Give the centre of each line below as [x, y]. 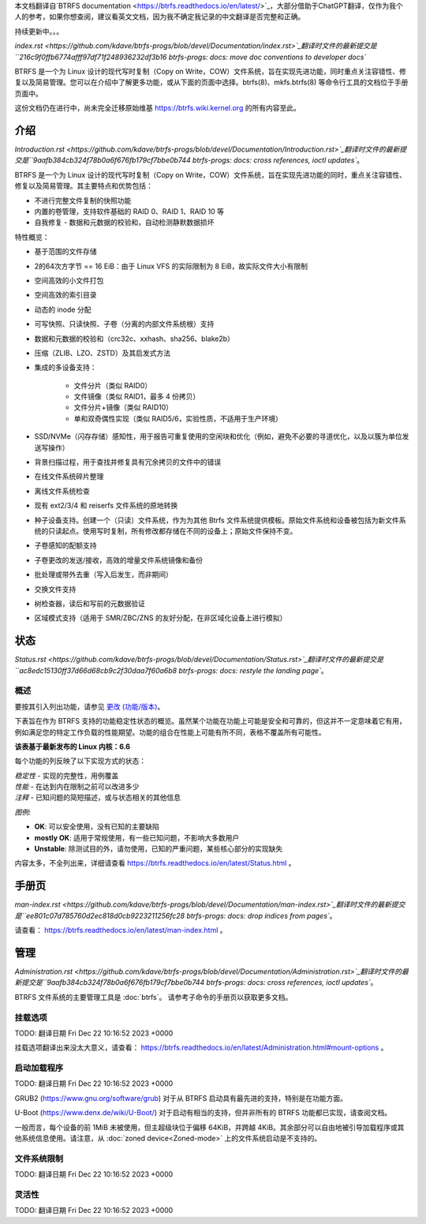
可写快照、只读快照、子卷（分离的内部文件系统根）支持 [124, 324]
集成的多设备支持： [65, 368]
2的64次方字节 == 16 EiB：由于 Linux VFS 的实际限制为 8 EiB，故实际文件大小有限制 [171, 266]
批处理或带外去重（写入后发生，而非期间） [103, 575]
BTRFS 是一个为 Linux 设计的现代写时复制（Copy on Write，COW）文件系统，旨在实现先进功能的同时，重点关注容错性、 [210, 174]
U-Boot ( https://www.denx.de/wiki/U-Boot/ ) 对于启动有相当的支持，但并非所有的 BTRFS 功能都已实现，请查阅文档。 [203, 1113]
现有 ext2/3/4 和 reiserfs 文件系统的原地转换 [106, 506]
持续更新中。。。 [39, 31]
